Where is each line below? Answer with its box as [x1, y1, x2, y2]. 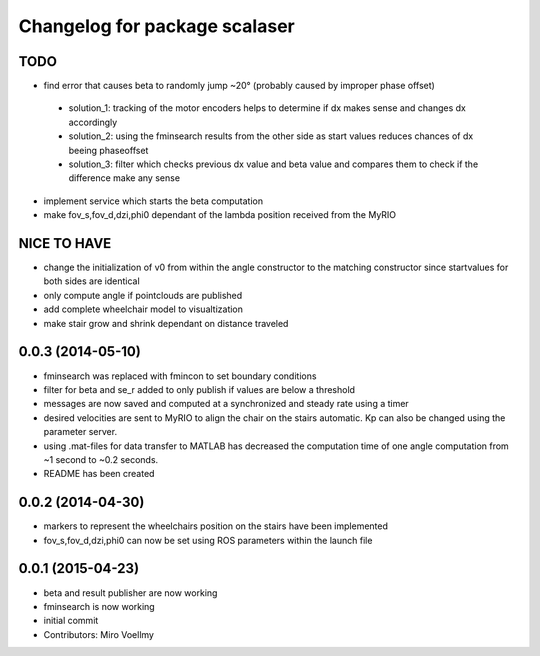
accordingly [68, 116, 118, 128]
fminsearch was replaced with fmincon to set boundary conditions [43, 370, 317, 382]
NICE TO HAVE [18, 235, 112, 252]
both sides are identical [43, 275, 140, 287]
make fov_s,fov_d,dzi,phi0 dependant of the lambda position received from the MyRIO [43, 209, 397, 221]
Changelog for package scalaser [18, 15, 295, 37]
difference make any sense [68, 172, 180, 184]
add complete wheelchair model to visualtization [43, 303, 244, 315]
